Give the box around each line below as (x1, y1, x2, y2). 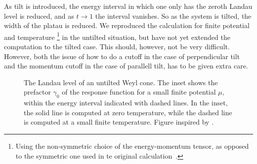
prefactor (24, 87, 51, 97)
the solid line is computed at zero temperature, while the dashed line (24, 107, 232, 117)
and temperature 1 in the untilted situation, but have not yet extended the (4, 30, 230, 42)
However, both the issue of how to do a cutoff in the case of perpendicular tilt (4, 51, 240, 61)
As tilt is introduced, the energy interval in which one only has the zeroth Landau (4, 1, 253, 11)
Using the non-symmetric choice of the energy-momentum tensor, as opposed (15, 140, 249, 151)
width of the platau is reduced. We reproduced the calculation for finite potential (4, 20, 250, 31)
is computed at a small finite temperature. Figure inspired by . (24, 117, 214, 127)
